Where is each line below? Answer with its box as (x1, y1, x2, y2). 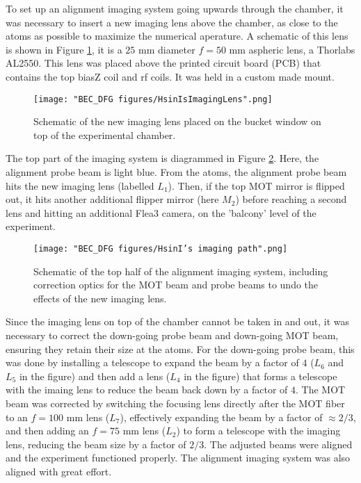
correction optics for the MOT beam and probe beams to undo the (33, 277, 319, 292)
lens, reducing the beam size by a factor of (6, 436, 186, 451)
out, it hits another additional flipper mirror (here (6, 192, 219, 206)
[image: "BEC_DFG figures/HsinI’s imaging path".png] (33, 243, 288, 254)
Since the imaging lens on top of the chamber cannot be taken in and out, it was (6, 314, 350, 329)
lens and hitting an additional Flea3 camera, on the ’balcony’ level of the (6, 205, 316, 220)
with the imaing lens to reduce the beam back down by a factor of (6, 382, 288, 397)
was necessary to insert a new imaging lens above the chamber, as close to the (6, 15, 338, 29)
